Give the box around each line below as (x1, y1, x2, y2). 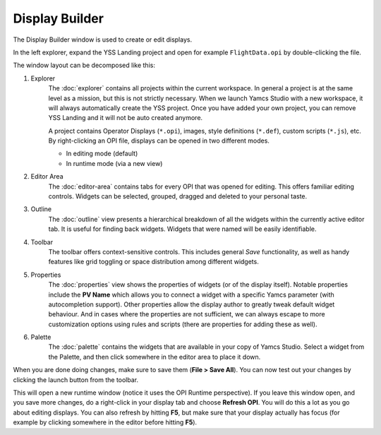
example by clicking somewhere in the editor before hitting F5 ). (13, 418, 198, 427)
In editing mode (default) (66, 149, 138, 158)
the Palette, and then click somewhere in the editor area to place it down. (48, 352, 261, 361)
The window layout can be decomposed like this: (13, 61, 155, 70)
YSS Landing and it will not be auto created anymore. (48, 114, 203, 122)
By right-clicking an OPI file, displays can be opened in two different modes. (48, 136, 270, 145)
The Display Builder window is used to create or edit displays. (13, 35, 193, 44)
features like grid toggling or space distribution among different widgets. (48, 258, 259, 266)
